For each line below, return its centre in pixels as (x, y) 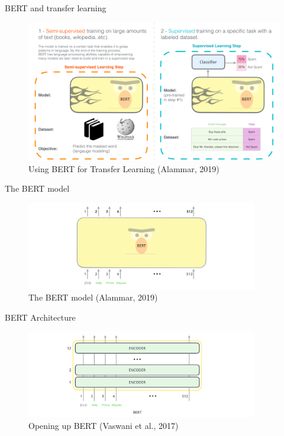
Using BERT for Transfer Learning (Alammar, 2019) (124, 168)
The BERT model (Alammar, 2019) (93, 297)
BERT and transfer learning (56, 8)
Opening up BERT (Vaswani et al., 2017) (104, 425)
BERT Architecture (40, 317)
